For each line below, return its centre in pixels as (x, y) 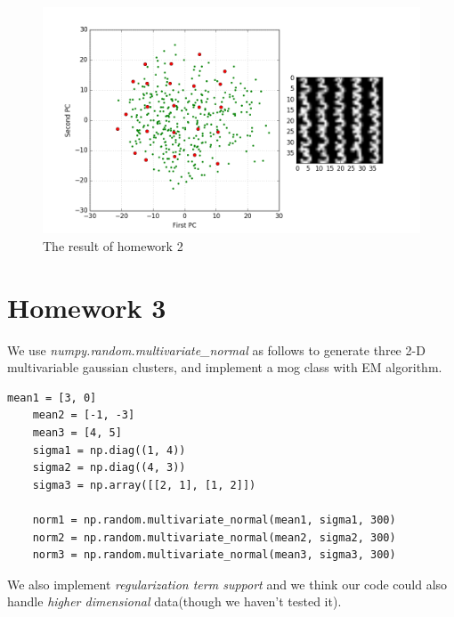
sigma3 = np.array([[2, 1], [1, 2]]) (144, 485)
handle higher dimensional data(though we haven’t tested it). (174, 601)
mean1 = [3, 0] (52, 398)
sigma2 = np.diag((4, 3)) (109, 468)
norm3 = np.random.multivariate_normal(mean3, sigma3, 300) (214, 555)
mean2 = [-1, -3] (84, 415)
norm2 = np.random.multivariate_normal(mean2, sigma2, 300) (214, 537)
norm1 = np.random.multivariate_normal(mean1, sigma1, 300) (214, 520)
